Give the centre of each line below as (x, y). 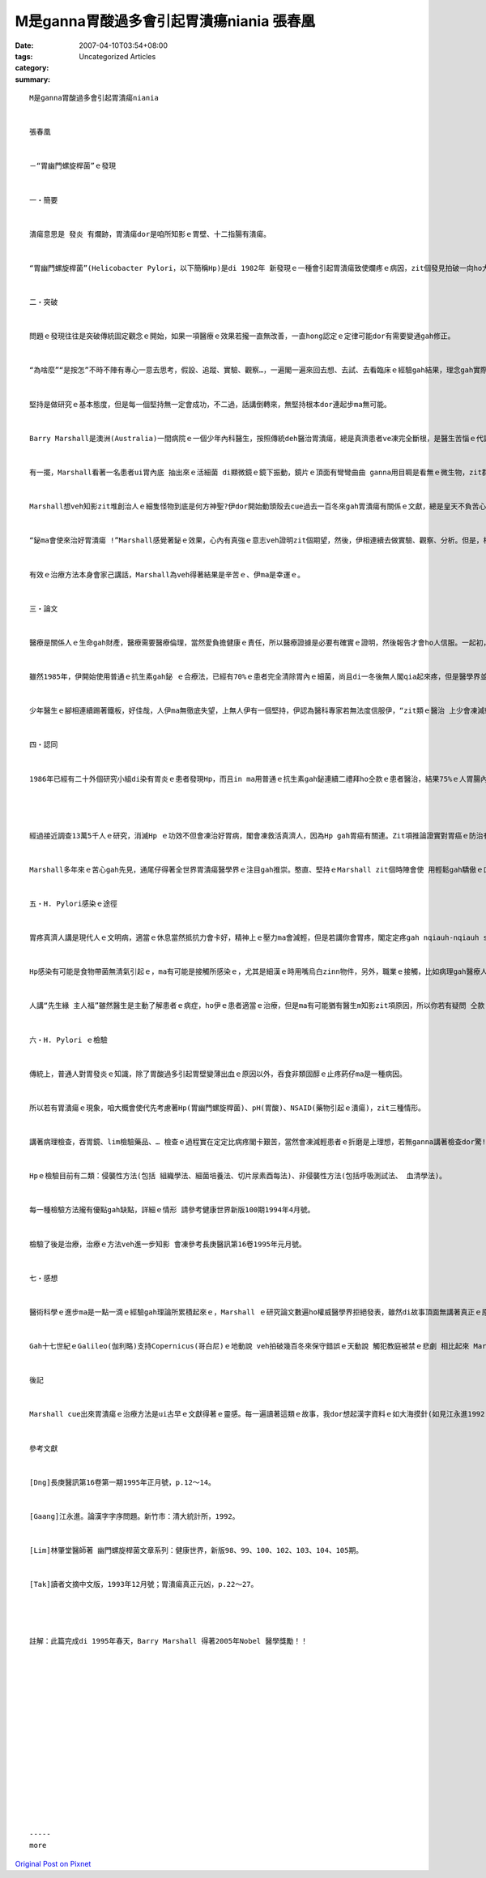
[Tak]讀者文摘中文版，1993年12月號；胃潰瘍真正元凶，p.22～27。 (144, 1584)
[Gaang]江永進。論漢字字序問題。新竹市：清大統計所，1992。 (134, 1516)
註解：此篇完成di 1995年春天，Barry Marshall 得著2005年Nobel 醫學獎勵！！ (168, 1641)
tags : (24, 56)
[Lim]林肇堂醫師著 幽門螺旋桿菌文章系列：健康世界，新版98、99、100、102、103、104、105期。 (196, 1550)
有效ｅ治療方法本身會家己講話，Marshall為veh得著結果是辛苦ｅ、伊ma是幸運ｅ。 (167, 575)
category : (32, 68)
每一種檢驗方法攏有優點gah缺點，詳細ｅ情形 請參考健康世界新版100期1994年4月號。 (172, 1210)
